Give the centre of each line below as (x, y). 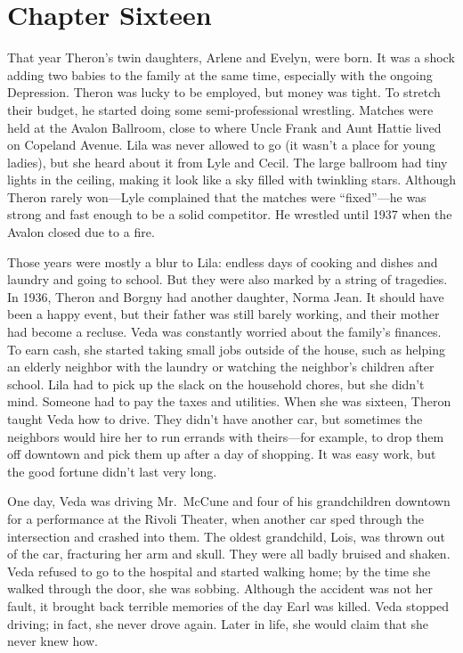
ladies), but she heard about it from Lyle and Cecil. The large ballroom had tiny (227, 162)
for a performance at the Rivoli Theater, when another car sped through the (216, 518)
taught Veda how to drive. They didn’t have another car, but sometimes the (215, 419)
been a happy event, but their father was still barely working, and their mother (223, 314)
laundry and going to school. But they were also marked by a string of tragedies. (227, 279)
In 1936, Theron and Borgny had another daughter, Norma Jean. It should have (226, 296)
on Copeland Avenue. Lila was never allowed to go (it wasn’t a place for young (222, 145)
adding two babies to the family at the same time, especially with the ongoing (220, 74)
